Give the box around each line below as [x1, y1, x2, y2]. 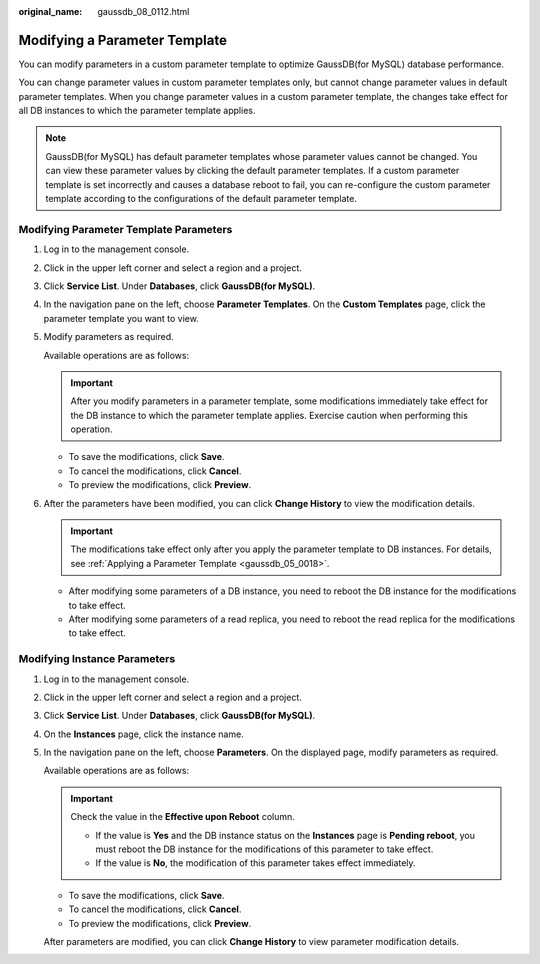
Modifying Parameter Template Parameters [18, 222, 233, 236]
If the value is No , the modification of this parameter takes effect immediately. [95, 857, 416, 869]
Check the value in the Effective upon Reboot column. [70, 811, 295, 823]
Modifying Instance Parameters [18, 652, 176, 666]
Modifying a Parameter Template [18, 31, 227, 49]
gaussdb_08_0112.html [97, 6, 190, 17]
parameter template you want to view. [43, 312, 199, 324]
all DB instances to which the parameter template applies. [18, 105, 256, 117]
